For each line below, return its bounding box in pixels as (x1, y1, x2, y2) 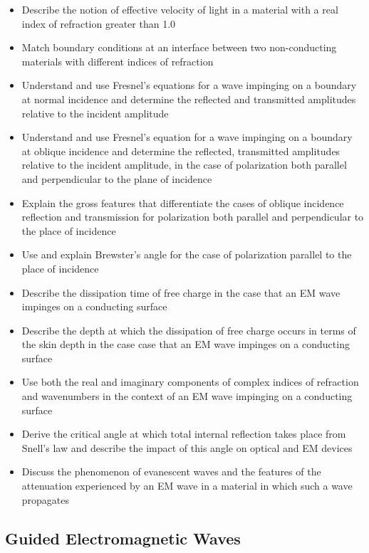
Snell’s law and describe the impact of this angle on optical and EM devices (21, 440, 353, 455)
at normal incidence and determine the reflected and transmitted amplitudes (21, 91, 356, 106)
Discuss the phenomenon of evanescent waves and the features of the (21, 464, 321, 479)
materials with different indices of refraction (21, 53, 214, 68)
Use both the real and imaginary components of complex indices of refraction (21, 374, 359, 389)
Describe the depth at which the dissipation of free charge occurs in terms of (21, 322, 356, 337)
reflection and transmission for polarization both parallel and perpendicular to (21, 209, 364, 224)
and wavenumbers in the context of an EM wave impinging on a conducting (21, 389, 353, 404)
